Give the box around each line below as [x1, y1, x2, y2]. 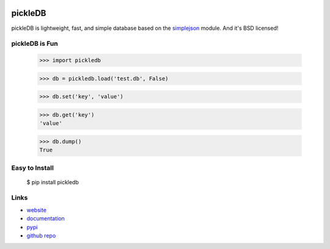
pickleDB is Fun [11, 40, 58, 48]
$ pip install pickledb [26, 178, 79, 186]
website [26, 206, 47, 214]
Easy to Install [11, 164, 54, 172]
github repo [26, 232, 56, 239]
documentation [26, 215, 65, 222]
